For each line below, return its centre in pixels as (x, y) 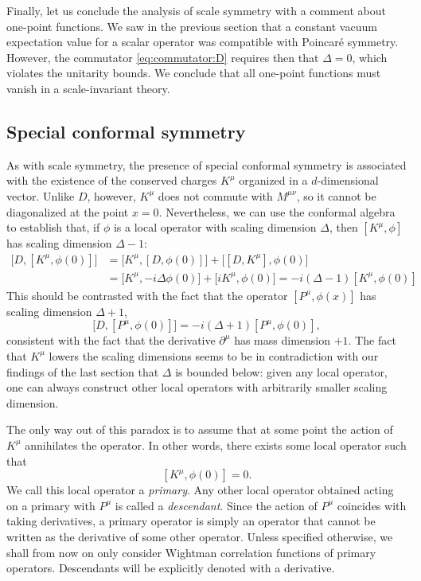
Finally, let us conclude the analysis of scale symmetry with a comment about (196, 10)
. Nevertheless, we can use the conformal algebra (277, 211)
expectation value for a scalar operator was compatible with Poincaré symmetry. (203, 42)
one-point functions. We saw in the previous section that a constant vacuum (192, 26)
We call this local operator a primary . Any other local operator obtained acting (200, 490)
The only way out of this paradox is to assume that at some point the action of (200, 429)
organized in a (273, 180)
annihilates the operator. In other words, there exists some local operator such (216, 445)
